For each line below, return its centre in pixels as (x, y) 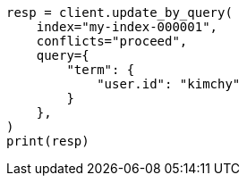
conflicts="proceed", (112, 41)
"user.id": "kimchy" (169, 84)
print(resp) (48, 141)
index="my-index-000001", (127, 27)
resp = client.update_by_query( (119, 12)
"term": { (101, 70)
